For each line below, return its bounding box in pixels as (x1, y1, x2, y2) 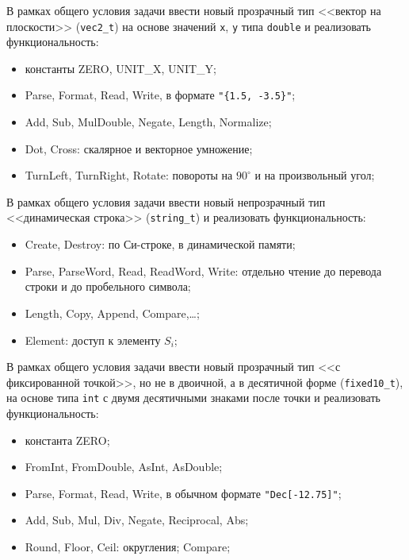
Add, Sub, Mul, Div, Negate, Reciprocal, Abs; (25, 512, 249, 528)
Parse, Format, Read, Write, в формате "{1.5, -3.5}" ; (25, 87, 296, 103)
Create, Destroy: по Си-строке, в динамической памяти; (25, 236, 296, 253)
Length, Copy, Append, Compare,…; (25, 304, 200, 321)
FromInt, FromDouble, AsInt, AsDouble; (25, 458, 223, 475)
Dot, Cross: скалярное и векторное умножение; (25, 140, 253, 156)
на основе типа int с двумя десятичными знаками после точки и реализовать (6, 389, 380, 406)
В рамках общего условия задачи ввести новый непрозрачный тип (6, 193, 326, 210)
